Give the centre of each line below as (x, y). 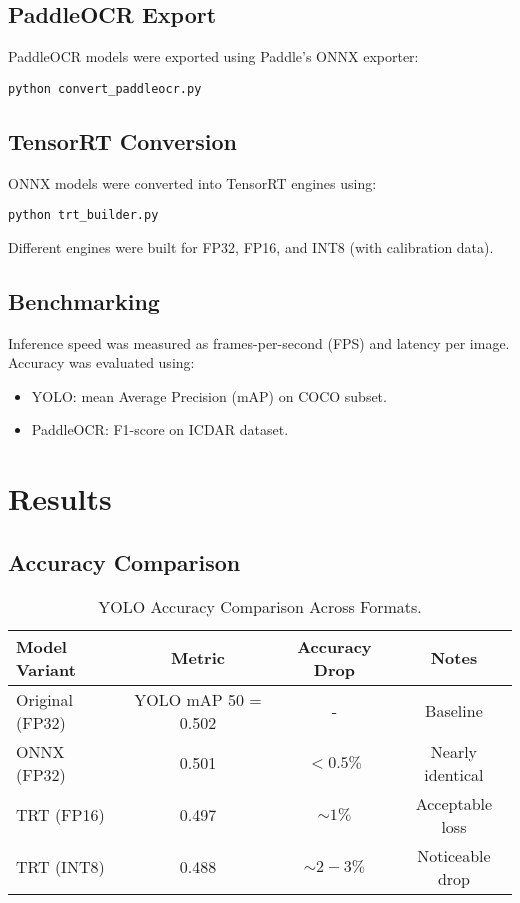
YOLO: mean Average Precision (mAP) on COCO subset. (209, 395)
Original (44, 699)
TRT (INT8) (60, 867)
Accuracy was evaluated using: (101, 362)
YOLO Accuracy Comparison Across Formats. (260, 606)
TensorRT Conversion (122, 140)
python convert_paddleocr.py (105, 88)
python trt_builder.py (83, 215)
